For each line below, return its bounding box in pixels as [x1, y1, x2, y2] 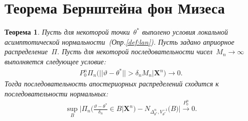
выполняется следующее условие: [5, 56, 106, 66]
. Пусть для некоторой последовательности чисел [57, 46, 213, 57]
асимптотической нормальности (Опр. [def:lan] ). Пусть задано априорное [5, 36, 234, 47]
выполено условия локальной [142, 27, 228, 37]
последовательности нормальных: [5, 88, 108, 98]
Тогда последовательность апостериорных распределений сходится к [5, 78, 219, 89]
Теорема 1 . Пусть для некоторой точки [5, 27, 130, 37]
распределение [5, 46, 48, 57]
